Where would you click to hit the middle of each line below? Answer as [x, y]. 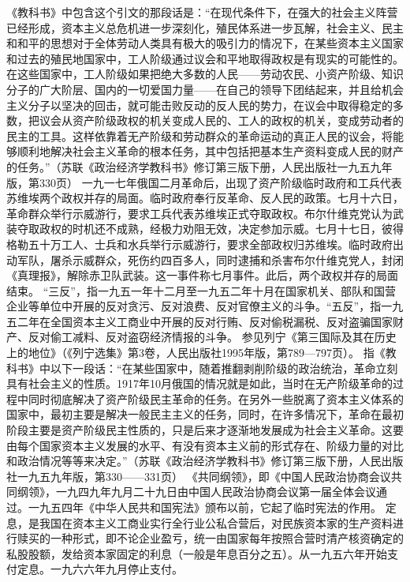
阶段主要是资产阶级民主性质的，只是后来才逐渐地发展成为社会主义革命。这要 [205, 430]
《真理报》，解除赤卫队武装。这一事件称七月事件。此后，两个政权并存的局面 [202, 275]
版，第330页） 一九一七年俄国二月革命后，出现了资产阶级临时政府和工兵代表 [204, 182]
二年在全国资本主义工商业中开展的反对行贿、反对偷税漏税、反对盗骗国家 [205, 321]
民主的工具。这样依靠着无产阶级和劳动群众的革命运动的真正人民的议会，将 [199, 135]
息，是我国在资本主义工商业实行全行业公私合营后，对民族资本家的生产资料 [199, 522]
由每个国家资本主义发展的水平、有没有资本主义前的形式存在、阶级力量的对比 [205, 445]
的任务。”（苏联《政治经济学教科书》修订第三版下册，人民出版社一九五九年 [199, 166]
